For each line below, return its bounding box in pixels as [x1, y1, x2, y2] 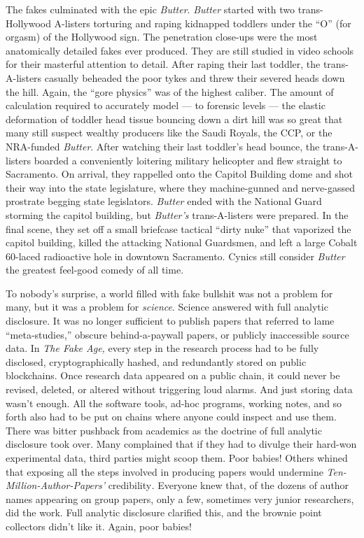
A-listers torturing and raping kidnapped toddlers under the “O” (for [54, 15, 351, 30]
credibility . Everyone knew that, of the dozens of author [108, 478, 349, 493]
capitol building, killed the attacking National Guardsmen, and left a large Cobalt [6, 235, 358, 250]
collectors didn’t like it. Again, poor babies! [6, 518, 192, 533]
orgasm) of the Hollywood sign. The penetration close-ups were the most [6, 29, 318, 44]
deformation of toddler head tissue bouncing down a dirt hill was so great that [6, 111, 343, 126]
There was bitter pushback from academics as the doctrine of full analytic [6, 423, 322, 437]
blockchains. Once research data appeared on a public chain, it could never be [6, 368, 340, 383]
